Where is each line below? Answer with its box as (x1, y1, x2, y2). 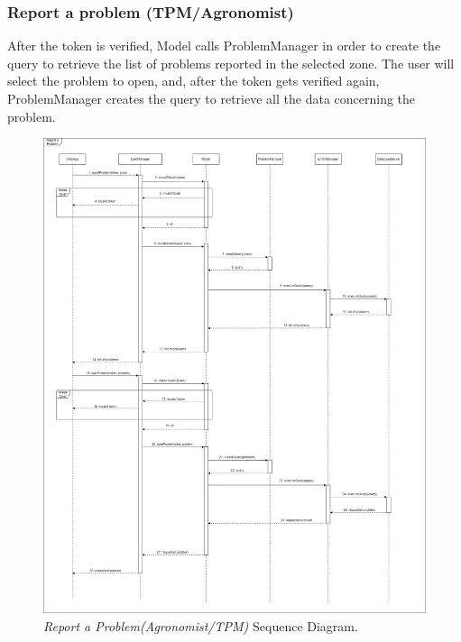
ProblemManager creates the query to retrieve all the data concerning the (7, 89, 416, 107)
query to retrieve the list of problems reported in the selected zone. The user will (7, 53, 455, 72)
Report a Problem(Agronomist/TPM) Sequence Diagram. (43, 616, 358, 635)
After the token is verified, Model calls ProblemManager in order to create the (7, 36, 441, 55)
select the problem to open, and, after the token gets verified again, (7, 71, 380, 90)
